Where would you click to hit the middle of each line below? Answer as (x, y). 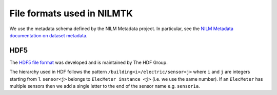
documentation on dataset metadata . (48, 35)
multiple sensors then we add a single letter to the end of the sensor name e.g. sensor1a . (105, 86)
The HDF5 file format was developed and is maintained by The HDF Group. (88, 62)
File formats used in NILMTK (71, 13)
